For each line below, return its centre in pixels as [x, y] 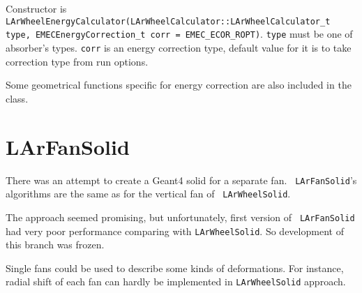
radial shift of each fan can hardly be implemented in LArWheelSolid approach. [176, 281]
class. [17, 98]
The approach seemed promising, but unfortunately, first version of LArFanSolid [180, 217]
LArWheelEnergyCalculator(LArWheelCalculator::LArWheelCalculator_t [168, 21]
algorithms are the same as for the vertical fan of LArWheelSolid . [148, 194]
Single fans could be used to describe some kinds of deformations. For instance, [175, 268]
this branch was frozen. [55, 245]
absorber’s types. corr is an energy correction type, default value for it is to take [179, 47]
